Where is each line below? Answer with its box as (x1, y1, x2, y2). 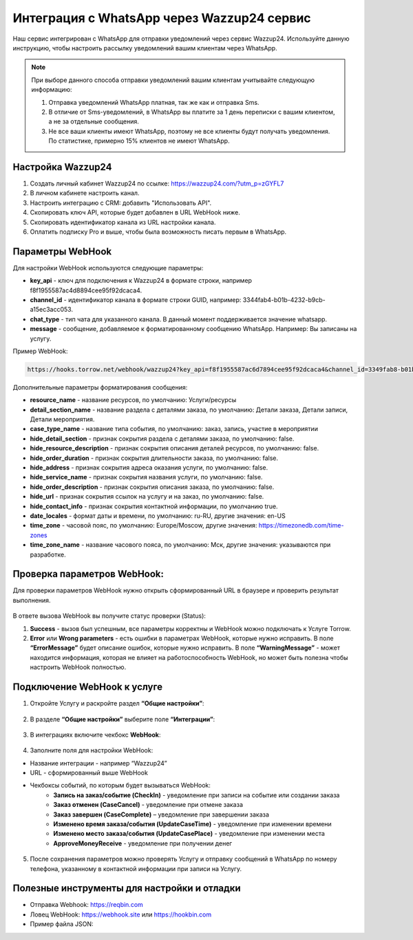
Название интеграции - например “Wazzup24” (30, 759, 168, 767)
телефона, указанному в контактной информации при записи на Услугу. (30, 864, 242, 872)
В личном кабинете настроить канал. (30, 189, 140, 197)
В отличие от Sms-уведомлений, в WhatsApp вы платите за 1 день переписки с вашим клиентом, (48, 108, 335, 116)
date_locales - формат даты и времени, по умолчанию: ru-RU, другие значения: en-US (30, 512, 286, 520)
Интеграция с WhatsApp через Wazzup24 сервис (12, 10, 311, 26)
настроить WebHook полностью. (30, 663, 127, 672)
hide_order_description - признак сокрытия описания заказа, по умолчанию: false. (30, 483, 275, 491)
